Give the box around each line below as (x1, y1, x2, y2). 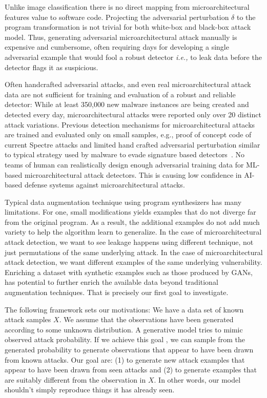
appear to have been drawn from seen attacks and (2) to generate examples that (5, 364, 257, 375)
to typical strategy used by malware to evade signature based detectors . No (5, 149, 244, 160)
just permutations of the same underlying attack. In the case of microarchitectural (5, 246, 263, 257)
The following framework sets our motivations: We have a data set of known (5, 304, 244, 315)
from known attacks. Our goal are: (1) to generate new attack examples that (5, 354, 245, 365)
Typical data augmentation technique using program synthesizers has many (5, 196, 242, 207)
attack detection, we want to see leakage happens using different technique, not (5, 237, 254, 247)
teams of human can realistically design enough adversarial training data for (5, 159, 244, 170)
